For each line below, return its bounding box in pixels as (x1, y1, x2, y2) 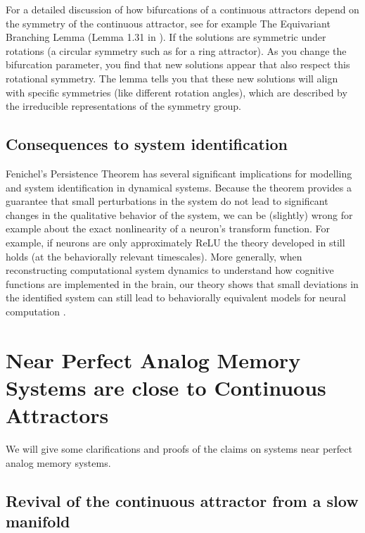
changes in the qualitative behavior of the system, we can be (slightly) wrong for (6, 207, 353, 222)
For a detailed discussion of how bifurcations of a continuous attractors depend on (6, 2, 359, 16)
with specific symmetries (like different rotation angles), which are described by (6, 84, 347, 99)
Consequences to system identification (6, 133, 288, 155)
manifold (6, 510, 70, 532)
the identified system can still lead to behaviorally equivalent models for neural (6, 290, 346, 305)
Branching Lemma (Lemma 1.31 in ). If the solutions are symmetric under (6, 30, 326, 44)
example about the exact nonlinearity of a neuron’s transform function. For (6, 221, 331, 236)
